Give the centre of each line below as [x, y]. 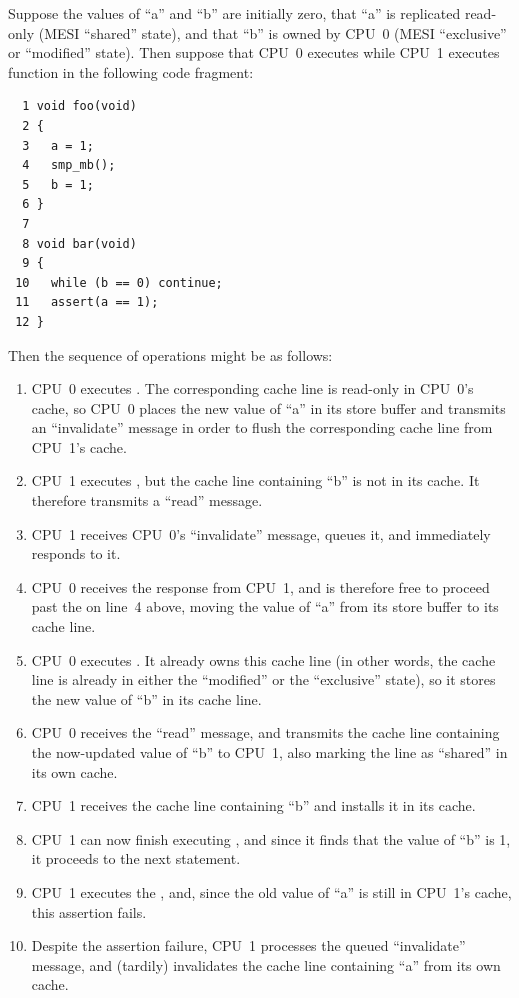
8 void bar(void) [79, 243]
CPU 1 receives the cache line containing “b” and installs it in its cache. [253, 805]
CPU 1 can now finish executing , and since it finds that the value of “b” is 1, [271, 838]
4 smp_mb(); [69, 165]
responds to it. [76, 553]
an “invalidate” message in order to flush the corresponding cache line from [262, 427]
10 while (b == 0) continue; [119, 282]
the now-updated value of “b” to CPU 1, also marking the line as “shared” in [269, 752]
